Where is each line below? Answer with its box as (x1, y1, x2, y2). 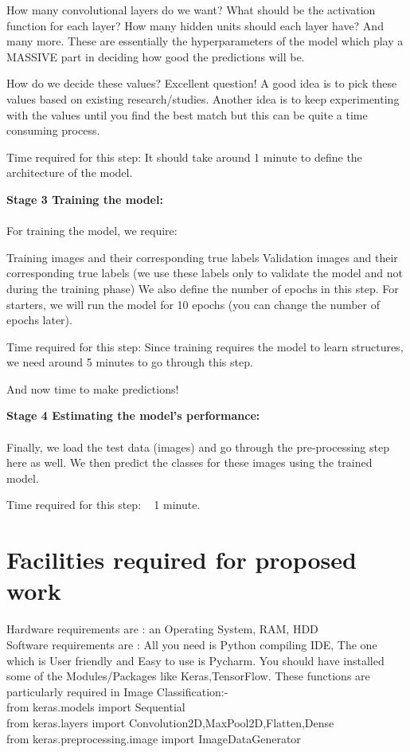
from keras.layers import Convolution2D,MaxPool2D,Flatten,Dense (6, 714, 334, 730)
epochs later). (6, 311, 72, 328)
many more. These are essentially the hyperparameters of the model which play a (6, 33, 404, 49)
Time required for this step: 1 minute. (6, 496, 201, 513)
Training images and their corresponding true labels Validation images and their (6, 249, 398, 265)
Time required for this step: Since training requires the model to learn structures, (6, 338, 404, 354)
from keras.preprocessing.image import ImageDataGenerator (6, 730, 301, 746)
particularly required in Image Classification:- (6, 683, 228, 699)
